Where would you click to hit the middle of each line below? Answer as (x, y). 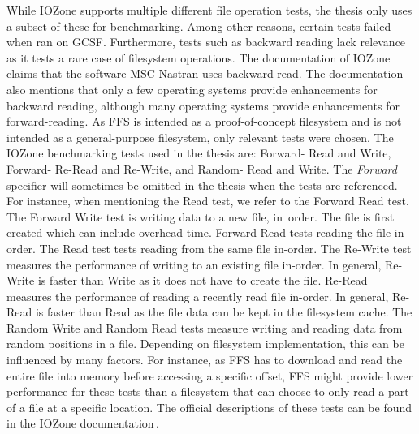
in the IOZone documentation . (83, 423)
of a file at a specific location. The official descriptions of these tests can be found (209, 407)
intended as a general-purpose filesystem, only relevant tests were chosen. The (200, 137)
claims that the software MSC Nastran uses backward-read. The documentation (205, 73)
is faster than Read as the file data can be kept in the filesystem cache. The (224, 312)
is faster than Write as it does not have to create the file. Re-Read (203, 280)
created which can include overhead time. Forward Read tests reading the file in (205, 232)
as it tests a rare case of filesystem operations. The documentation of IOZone (199, 57)
